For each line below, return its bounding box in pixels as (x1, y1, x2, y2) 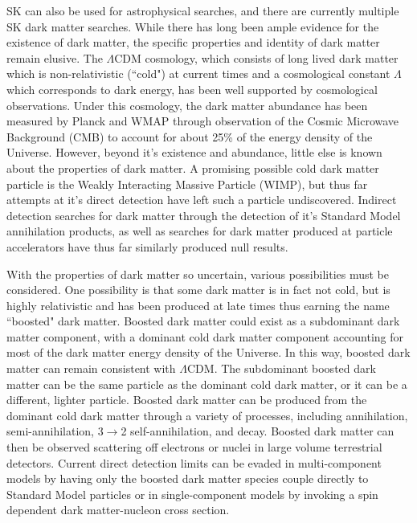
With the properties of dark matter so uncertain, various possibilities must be (6, 265, 390, 282)
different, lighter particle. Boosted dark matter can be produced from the (6, 391, 367, 408)
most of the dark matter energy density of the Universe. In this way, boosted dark (6, 344, 411, 361)
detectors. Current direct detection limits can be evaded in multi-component (6, 454, 382, 471)
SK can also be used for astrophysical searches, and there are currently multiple (6, 2, 399, 18)
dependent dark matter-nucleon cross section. (6, 501, 230, 518)
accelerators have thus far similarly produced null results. (6, 238, 288, 255)
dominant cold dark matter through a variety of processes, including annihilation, (6, 407, 408, 423)
